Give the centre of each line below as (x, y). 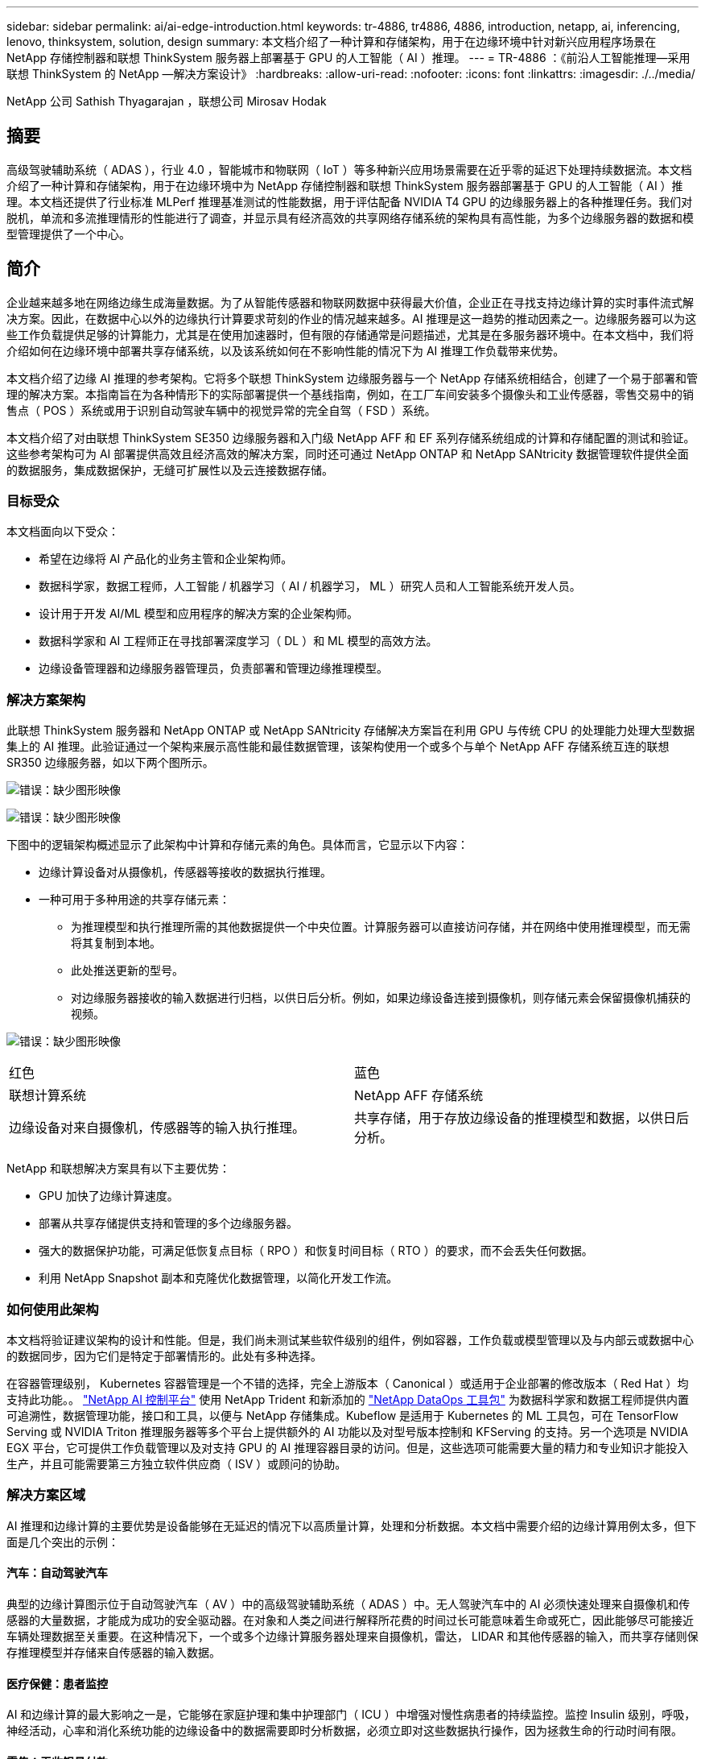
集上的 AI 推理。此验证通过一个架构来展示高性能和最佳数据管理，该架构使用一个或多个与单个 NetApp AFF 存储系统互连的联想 (338, 747)
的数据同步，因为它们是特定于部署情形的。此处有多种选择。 (164, 1355)
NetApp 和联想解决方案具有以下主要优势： (119, 1169)
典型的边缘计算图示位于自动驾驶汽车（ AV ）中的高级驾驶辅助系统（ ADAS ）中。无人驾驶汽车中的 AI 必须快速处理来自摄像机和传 (348, 1604)
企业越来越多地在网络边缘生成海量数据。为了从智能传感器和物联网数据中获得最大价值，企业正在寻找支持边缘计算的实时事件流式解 (350, 302)
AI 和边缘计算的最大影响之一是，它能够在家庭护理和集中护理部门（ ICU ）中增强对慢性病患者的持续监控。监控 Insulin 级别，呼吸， (351, 1715)
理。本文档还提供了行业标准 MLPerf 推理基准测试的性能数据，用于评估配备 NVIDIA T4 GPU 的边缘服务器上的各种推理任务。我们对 (350, 201)
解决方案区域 (46, 1495)
